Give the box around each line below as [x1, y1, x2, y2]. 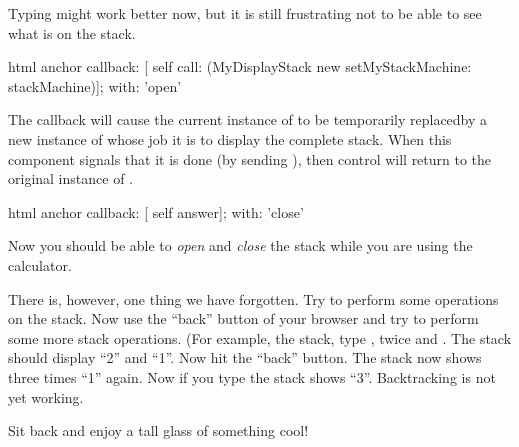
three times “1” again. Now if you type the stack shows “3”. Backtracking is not [8, 366, 496, 387]
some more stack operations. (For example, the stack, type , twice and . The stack [8, 327, 512, 348]
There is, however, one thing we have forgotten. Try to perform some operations [8, 288, 499, 309]
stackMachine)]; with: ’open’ [8, 75, 182, 96]
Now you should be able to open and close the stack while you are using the [8, 235, 473, 256]
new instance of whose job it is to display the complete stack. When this [8, 128, 452, 149]
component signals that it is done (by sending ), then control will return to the [8, 148, 492, 169]
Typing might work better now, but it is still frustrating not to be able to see [8, 3, 482, 23]
